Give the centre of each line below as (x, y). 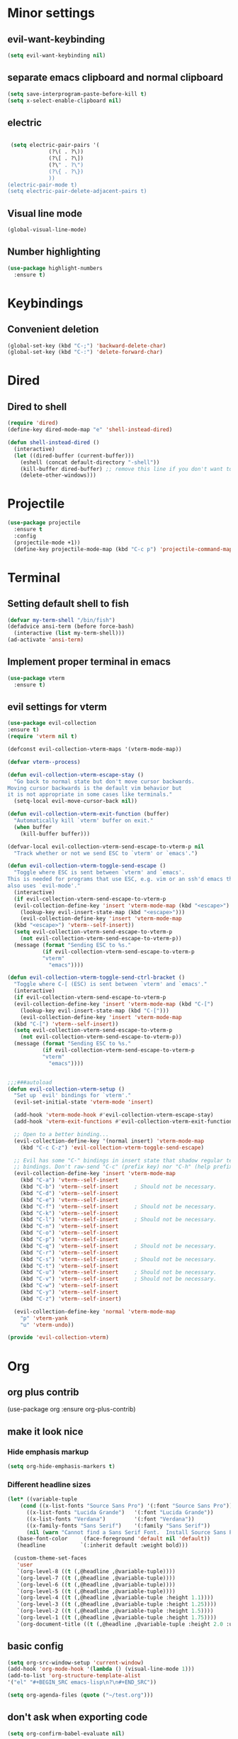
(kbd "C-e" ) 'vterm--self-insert (69, 1200)
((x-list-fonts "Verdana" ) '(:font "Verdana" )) (110, 1519)
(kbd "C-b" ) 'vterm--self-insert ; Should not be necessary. (119, 1187)
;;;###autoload (30, 1082)
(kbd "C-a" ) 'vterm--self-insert (69, 1180)
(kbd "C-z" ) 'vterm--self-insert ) (71, 1299)
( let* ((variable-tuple (42, 1499)
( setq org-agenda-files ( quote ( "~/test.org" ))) (80, 1695)
